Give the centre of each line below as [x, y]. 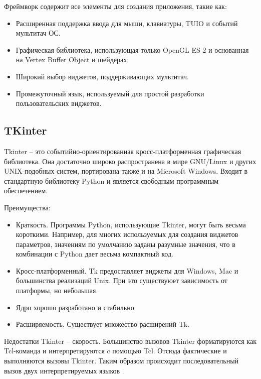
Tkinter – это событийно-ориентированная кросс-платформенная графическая [123, 151]
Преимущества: [27, 207]
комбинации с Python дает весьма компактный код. [94, 254]
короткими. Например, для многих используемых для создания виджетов [127, 234]
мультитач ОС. [38, 33]
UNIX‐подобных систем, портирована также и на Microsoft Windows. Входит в [126, 171]
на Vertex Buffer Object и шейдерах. [72, 59]
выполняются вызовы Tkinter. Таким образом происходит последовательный [121, 361]
